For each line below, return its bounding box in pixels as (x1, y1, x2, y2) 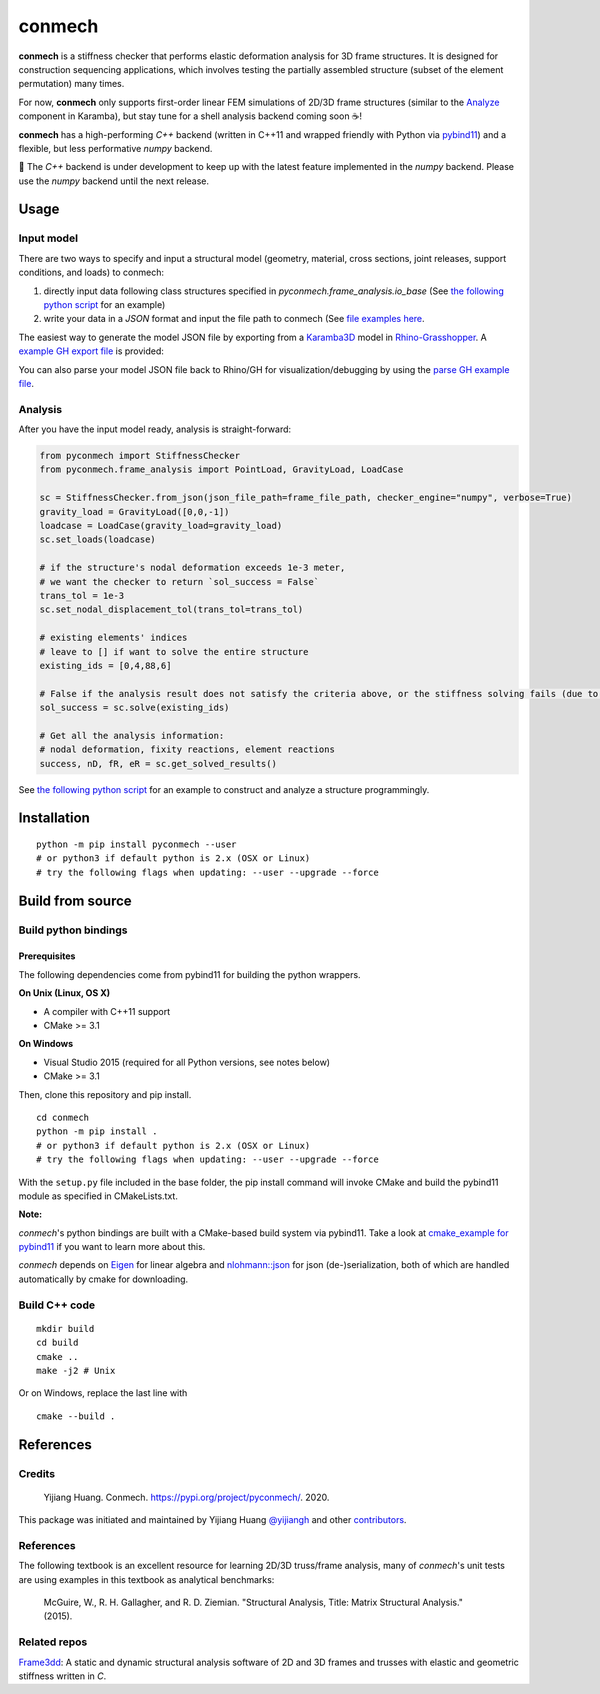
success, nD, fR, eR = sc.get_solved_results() (39, 758, 277, 769)
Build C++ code (18, 1298, 95, 1312)
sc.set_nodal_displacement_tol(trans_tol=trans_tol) (39, 604, 304, 615)
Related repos (18, 1635, 88, 1649)
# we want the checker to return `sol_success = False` (39, 576, 320, 587)
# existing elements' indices (39, 632, 188, 644)
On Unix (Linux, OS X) (18, 987, 110, 999)
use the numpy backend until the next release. (18, 175, 210, 187)
